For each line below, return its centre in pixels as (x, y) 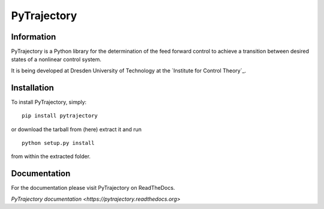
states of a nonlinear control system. (56, 59)
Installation (32, 88)
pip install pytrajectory (60, 116)
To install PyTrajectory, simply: (49, 102)
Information (34, 37)
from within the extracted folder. (51, 156)
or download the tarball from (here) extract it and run (76, 129)
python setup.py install (58, 143)
